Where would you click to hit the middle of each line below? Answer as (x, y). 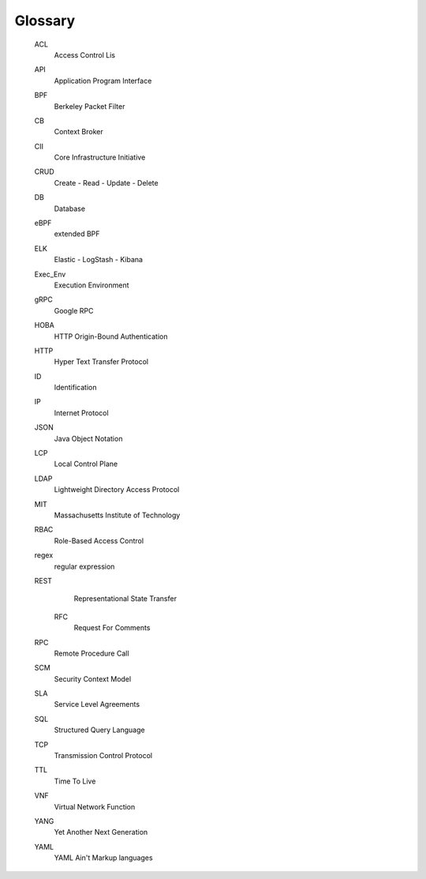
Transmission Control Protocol (103, 756)
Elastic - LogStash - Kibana (99, 260)
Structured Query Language (99, 730)
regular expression (84, 566)
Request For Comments (112, 628)
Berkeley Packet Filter (90, 106)
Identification (75, 388)
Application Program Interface (103, 81)
